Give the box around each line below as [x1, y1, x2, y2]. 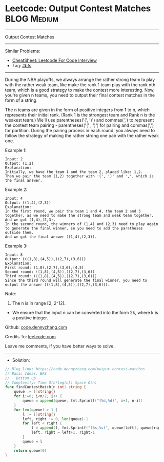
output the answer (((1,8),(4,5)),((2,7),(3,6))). [5, 282, 110, 287]
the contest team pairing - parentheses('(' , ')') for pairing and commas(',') [5, 122, 154, 128]
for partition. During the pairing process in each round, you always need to [5, 127, 155, 133]
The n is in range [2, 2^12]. [12, 300, 66, 306]
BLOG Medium [5, 13, 59, 24]
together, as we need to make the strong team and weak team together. [5, 213, 154, 218]
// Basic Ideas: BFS [5, 371, 47, 376]
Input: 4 [5, 196, 23, 201]
